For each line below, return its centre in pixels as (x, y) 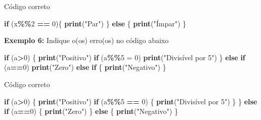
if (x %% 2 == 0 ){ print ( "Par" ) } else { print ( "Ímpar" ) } (95, 23)
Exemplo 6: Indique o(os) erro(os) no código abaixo (86, 40)
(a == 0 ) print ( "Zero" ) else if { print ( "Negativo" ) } (85, 67)
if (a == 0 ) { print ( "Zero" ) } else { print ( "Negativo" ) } (91, 111)
